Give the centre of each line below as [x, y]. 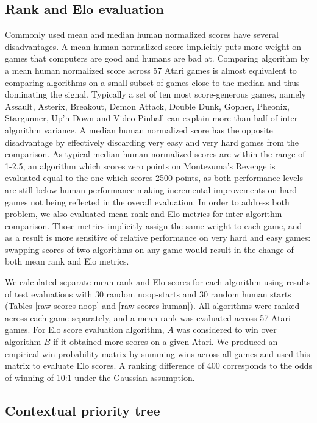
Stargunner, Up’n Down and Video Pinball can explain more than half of [141, 118]
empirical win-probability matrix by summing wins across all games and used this [158, 353]
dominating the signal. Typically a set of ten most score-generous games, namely [155, 94]
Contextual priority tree [83, 410]
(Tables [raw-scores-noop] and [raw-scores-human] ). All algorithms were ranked [152, 306]
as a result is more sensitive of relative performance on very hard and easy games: [158, 237]
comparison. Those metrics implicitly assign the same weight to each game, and [154, 225]
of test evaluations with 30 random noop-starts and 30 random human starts [148, 293]
